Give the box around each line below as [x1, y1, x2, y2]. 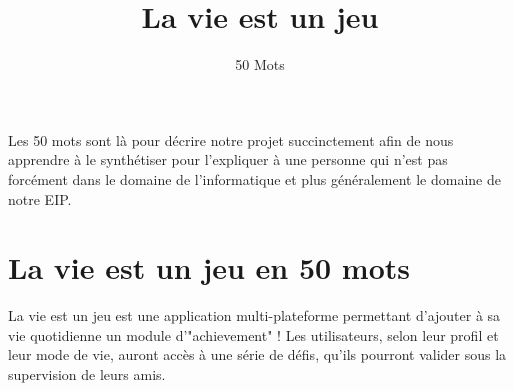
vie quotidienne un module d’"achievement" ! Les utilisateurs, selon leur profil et [8, 324, 499, 345]
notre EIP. [8, 188, 72, 209]
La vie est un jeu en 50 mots [8, 247, 411, 288]
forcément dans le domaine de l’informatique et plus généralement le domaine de [8, 168, 501, 189]
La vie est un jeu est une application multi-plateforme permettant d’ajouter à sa [8, 305, 501, 326]
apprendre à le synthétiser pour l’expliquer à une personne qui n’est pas [8, 149, 448, 170]
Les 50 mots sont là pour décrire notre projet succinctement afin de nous [8, 129, 454, 150]
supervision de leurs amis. [8, 364, 166, 384]
